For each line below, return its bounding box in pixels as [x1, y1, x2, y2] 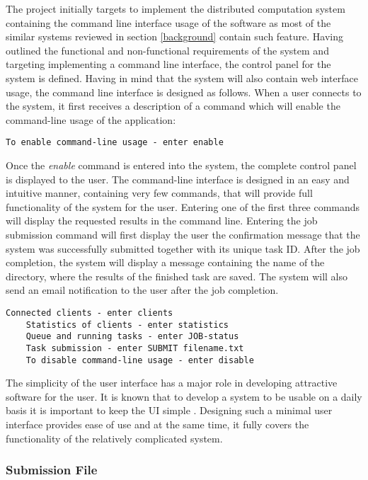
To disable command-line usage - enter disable [25, 355, 254, 365]
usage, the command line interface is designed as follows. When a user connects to [6, 84, 362, 99]
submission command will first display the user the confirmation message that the [6, 227, 360, 241]
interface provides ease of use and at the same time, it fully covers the [6, 417, 309, 431]
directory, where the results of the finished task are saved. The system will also [6, 268, 347, 283]
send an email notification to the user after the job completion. [6, 282, 279, 297]
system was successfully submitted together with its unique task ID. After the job [6, 241, 360, 256]
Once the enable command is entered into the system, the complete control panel [6, 158, 357, 172]
